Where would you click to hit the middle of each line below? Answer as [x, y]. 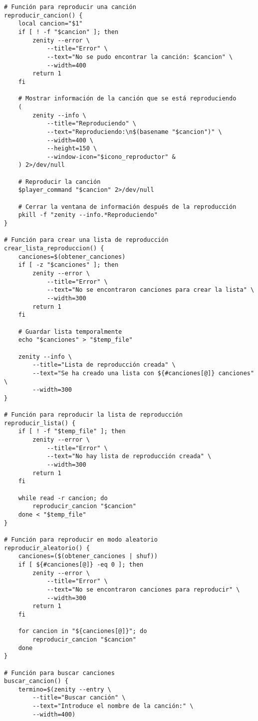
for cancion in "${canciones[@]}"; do [83, 631]
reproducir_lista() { [40, 423]
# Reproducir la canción [59, 182]
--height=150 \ [72, 149]
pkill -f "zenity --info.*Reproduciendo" [88, 215]
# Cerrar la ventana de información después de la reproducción [127, 207]
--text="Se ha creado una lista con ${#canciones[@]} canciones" [143, 373]
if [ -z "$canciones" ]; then [68, 265]
